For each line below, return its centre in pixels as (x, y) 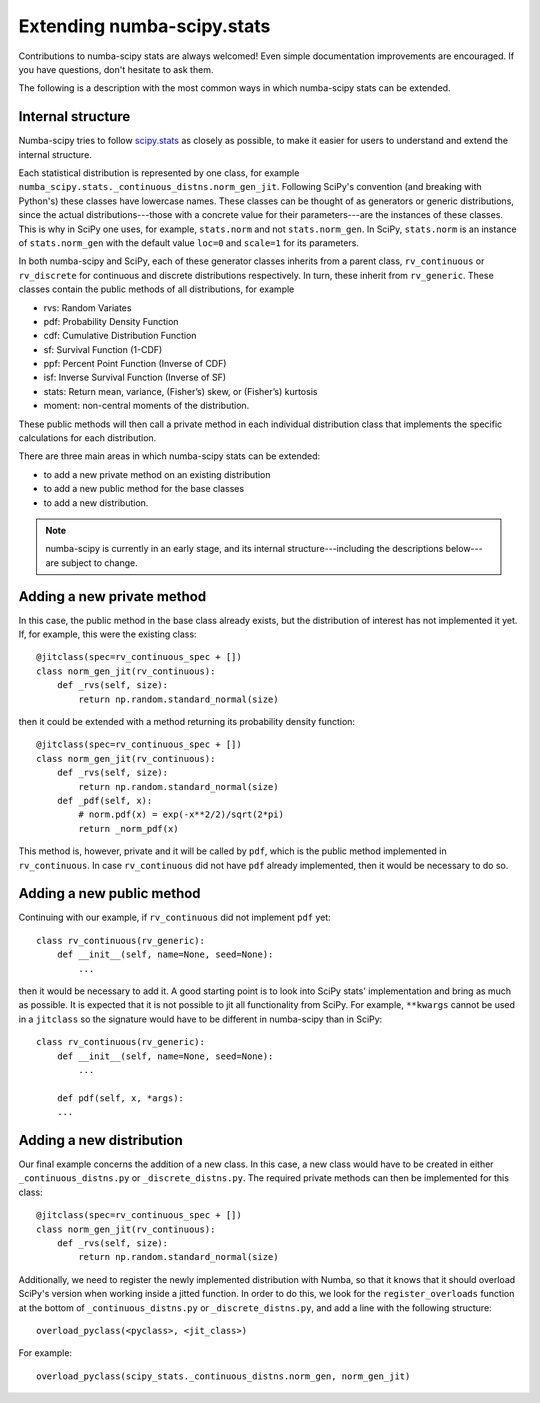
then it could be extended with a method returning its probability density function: (186, 722)
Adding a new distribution (101, 1140)
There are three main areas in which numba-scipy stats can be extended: (169, 456)
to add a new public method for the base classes (144, 489)
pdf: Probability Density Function (111, 321)
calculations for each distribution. (87, 438)
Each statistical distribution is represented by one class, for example (159, 173)
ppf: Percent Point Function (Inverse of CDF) (135, 364)
